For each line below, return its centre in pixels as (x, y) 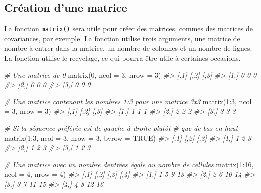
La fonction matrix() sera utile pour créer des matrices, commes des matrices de (128, 28)
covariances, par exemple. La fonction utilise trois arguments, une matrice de (122, 38)
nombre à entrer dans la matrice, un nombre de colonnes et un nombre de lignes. (128, 48)
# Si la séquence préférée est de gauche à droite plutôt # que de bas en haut (121, 128)
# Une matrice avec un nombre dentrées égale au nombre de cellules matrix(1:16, (129, 164)
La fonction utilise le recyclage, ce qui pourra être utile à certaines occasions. (122, 58)
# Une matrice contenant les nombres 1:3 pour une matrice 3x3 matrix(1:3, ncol (128, 101)
